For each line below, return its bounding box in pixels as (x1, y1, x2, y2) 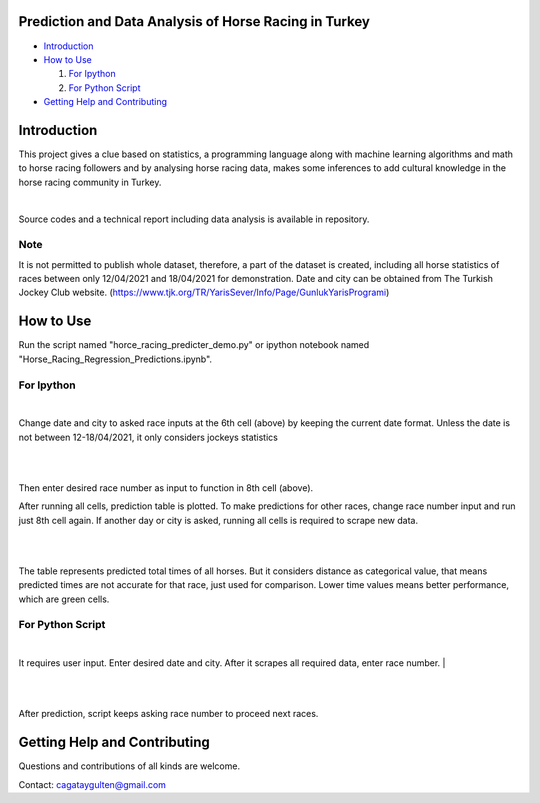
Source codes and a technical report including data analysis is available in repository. (18, 213, 370, 225)
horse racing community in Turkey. (18, 176, 162, 188)
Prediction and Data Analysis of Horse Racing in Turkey (18, 13, 370, 30)
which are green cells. (18, 593, 110, 605)
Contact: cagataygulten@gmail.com (18, 778, 167, 790)
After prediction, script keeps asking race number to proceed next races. (18, 708, 319, 720)
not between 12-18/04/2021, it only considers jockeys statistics (18, 431, 279, 443)
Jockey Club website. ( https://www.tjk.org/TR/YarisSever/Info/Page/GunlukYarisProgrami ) (18, 286, 390, 299)
